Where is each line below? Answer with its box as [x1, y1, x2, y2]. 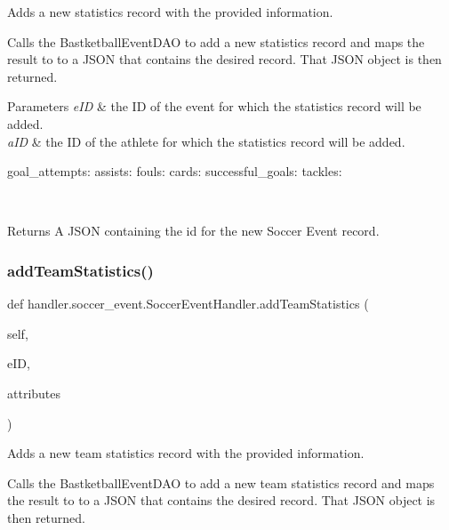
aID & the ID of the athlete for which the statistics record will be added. [7, 132, 405, 150]
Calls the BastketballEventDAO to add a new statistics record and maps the [7, 32, 425, 51]
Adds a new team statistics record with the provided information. [7, 444, 365, 462]
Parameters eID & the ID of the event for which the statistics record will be [7, 97, 421, 116]
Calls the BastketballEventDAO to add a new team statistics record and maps [7, 473, 435, 492]
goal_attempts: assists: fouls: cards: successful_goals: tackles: [7, 162, 342, 181]
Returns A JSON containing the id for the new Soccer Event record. [7, 221, 380, 240]
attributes [7, 383, 61, 402]
